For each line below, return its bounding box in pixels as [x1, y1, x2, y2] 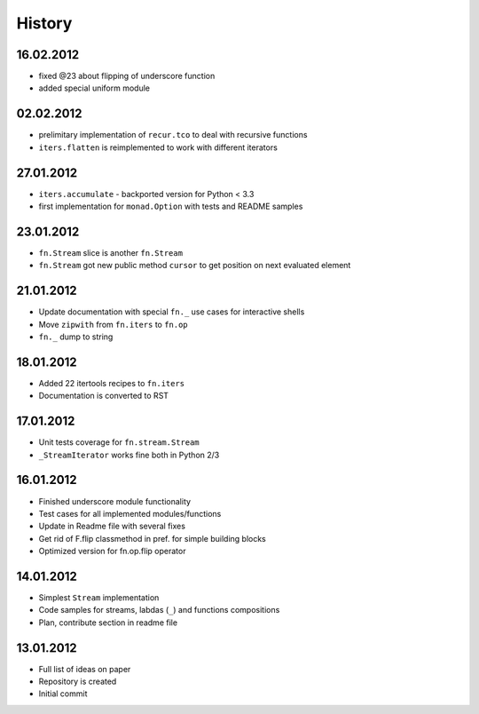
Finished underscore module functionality [38, 496, 191, 506]
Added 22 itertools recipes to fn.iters [38, 377, 185, 388]
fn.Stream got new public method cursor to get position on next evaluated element [38, 260, 351, 271]
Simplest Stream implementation [38, 592, 160, 603]
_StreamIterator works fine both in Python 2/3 [38, 449, 220, 460]
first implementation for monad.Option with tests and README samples [38, 201, 303, 212]
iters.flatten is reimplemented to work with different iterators [38, 142, 279, 153]
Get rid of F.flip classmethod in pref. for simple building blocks [38, 533, 266, 543]
